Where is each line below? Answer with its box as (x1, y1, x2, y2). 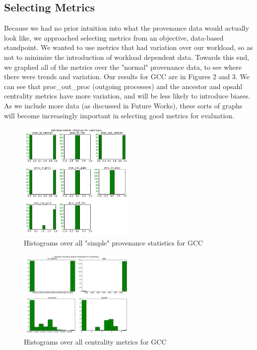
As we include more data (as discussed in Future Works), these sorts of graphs (4, 100, 243, 110)
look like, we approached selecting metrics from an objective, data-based (4, 32, 224, 43)
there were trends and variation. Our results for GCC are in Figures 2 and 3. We (4, 71, 250, 82)
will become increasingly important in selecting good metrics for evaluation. (4, 110, 234, 120)
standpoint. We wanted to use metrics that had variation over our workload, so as (4, 42, 253, 52)
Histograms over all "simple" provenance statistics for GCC (24, 237, 203, 248)
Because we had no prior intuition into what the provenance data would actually (4, 23, 249, 33)
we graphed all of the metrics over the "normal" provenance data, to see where (4, 61, 242, 72)
